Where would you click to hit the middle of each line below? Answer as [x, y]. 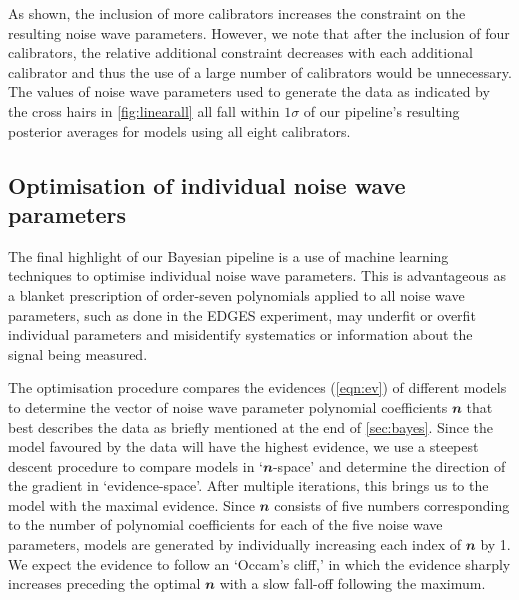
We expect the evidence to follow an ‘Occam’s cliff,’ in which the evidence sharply [259, 563]
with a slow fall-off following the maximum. [352, 583]
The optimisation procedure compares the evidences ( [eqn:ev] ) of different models [257, 387]
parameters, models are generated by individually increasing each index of [235, 544]
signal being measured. [78, 353]
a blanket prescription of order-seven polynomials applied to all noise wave [236, 294]
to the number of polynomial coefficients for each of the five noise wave [225, 524]
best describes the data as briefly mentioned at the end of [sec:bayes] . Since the [251, 426]
